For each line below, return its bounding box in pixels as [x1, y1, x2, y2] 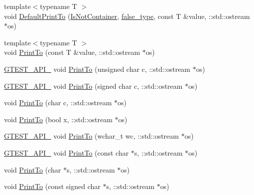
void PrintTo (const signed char [4, 181, 101, 192]
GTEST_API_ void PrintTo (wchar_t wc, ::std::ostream [4, 131, 179, 141]
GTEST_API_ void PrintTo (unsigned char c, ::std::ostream [4, 63, 191, 74]
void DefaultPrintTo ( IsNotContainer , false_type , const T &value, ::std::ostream [4, 10, 250, 21]
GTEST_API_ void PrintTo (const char [4, 147, 129, 158]
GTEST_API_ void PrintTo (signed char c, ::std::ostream [4, 80, 183, 91]
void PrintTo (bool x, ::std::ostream [4, 114, 113, 124]
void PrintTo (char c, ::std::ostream [4, 97, 112, 108]
